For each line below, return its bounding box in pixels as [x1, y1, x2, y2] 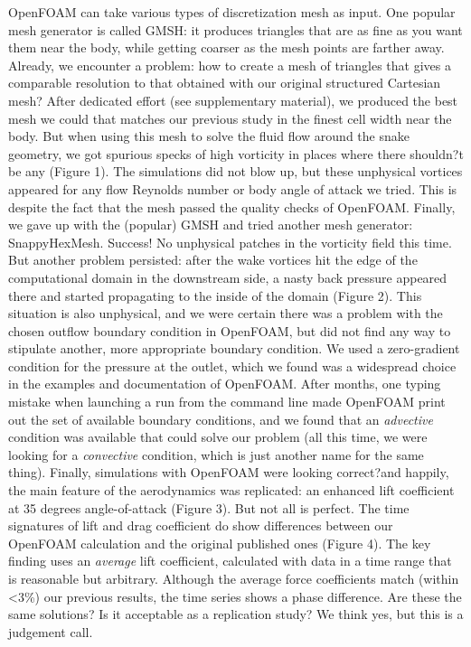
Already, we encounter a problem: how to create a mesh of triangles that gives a [8, 55, 451, 74]
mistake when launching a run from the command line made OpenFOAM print [8, 392, 446, 411]
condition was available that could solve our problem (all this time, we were [8, 427, 428, 446]
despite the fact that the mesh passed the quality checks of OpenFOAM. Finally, [8, 197, 456, 216]
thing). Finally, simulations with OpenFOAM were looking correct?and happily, [8, 463, 449, 482]
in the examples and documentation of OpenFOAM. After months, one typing [8, 374, 441, 393]
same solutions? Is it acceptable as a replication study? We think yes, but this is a [8, 605, 464, 624]
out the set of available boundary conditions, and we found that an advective [8, 409, 433, 428]
